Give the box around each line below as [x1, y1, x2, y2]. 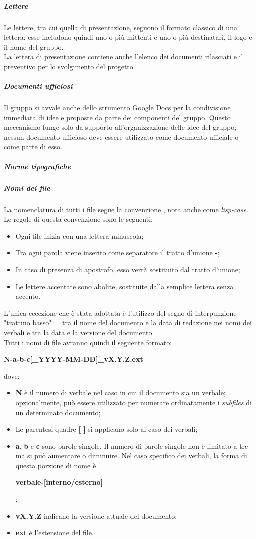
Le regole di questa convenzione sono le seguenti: [4, 214, 153, 224]
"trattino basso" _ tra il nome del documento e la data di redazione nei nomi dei [4, 317, 252, 328]
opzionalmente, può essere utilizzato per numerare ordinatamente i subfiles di [15, 397, 252, 407]
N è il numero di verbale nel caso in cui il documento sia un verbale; [15, 387, 226, 398]
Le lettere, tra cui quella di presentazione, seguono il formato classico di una [4, 22, 237, 32]
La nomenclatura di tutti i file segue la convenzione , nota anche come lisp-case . [4, 204, 248, 214]
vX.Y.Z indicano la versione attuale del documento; [15, 510, 177, 521]
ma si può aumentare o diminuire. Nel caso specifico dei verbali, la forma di [15, 450, 247, 461]
